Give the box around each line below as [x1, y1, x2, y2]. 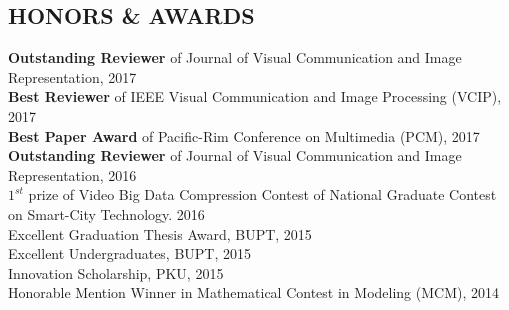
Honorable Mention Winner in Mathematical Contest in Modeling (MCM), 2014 [8, 282, 499, 303]
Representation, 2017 [8, 66, 137, 87]
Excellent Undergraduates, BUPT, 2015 [8, 243, 252, 264]
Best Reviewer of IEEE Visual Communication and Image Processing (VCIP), [8, 86, 502, 107]
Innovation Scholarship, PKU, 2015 [8, 262, 224, 283]
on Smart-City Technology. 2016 [8, 203, 205, 224]
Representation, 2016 [8, 164, 137, 185]
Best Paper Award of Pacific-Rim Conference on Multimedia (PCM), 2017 [8, 125, 480, 146]
